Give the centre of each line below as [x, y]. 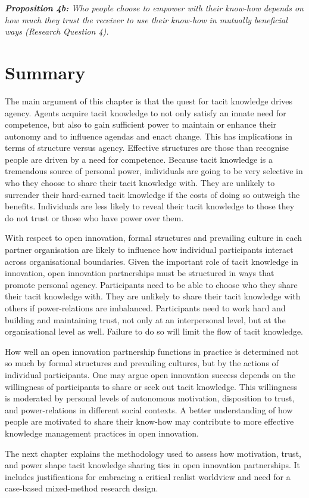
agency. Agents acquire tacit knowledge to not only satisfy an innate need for [146, 112]
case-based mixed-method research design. [82, 488]
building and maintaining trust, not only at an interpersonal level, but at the [145, 319]
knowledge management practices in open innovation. [102, 433]
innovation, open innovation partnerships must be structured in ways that [140, 273]
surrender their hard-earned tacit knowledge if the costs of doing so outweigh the [152, 194]
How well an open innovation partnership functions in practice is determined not [152, 351]
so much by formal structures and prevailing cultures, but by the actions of [142, 363]
